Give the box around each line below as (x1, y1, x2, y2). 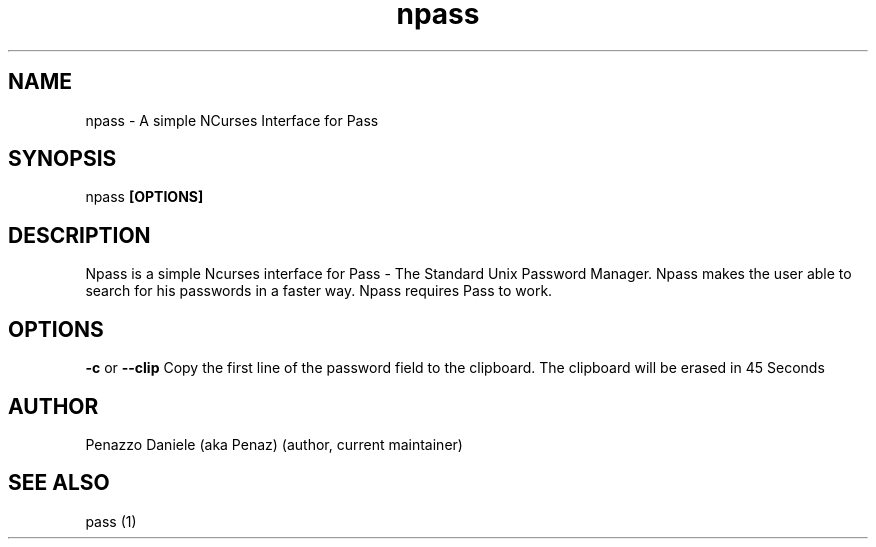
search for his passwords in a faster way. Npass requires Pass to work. (85, 282, 553, 300)
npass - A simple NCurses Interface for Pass (85, 111, 379, 129)
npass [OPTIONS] (85, 188, 204, 206)
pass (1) (85, 512, 137, 530)
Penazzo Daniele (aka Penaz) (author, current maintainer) (85, 435, 463, 453)
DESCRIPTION (8, 222, 151, 248)
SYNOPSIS (8, 146, 117, 172)
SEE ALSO (8, 470, 110, 496)
